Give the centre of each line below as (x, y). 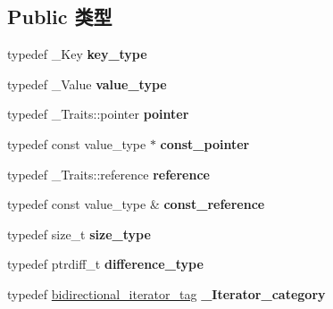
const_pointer (205, 143)
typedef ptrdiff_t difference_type (105, 264)
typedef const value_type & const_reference (136, 204)
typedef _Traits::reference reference (108, 174)
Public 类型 (60, 17)
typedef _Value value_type (87, 84)
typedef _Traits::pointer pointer (98, 114)
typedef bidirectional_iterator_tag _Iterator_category (166, 293)
